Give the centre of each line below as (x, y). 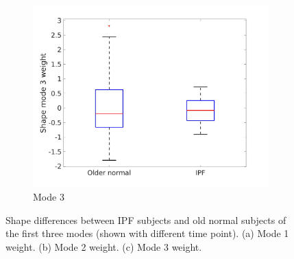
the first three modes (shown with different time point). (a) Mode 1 (147, 233)
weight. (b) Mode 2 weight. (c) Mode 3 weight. (104, 246)
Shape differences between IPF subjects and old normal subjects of (146, 219)
